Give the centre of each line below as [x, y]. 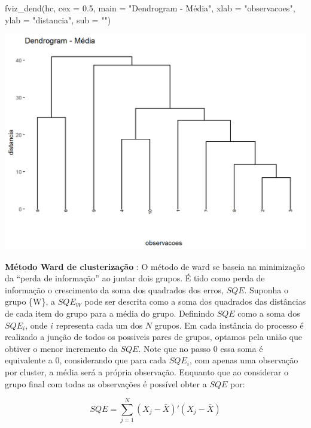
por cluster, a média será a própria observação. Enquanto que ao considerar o [147, 371]
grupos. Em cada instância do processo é [229, 325]
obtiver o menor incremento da [61, 348]
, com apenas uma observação [244, 360]
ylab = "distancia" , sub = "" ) [58, 19]
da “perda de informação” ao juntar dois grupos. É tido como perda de [135, 278]
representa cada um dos [99, 325]
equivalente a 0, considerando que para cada [86, 360]
